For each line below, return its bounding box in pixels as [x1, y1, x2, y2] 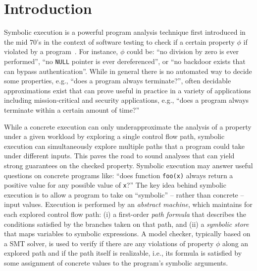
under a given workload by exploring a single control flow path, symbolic [4, 131, 225, 141]
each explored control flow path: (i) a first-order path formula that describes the [4, 209, 247, 219]
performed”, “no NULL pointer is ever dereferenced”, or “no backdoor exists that [4, 56, 246, 66]
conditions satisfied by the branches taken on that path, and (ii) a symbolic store [4, 218, 249, 229]
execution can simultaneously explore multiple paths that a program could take [4, 140, 245, 151]
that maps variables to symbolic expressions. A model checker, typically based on [4, 228, 251, 239]
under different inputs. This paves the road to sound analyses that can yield [4, 150, 235, 161]
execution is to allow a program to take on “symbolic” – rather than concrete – [4, 189, 244, 200]
